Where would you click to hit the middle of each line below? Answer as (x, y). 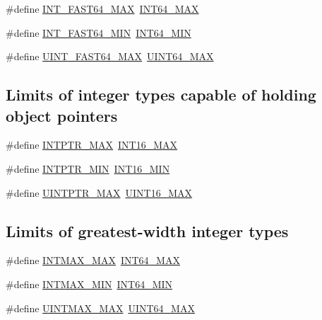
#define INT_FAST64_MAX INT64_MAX (102, 8)
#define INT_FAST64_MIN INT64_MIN (99, 32)
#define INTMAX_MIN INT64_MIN (89, 284)
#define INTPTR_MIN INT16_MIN (88, 168)
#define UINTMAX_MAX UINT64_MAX (100, 308)
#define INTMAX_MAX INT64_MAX (93, 260)
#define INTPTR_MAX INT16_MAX (92, 145)
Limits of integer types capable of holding (161, 95)
